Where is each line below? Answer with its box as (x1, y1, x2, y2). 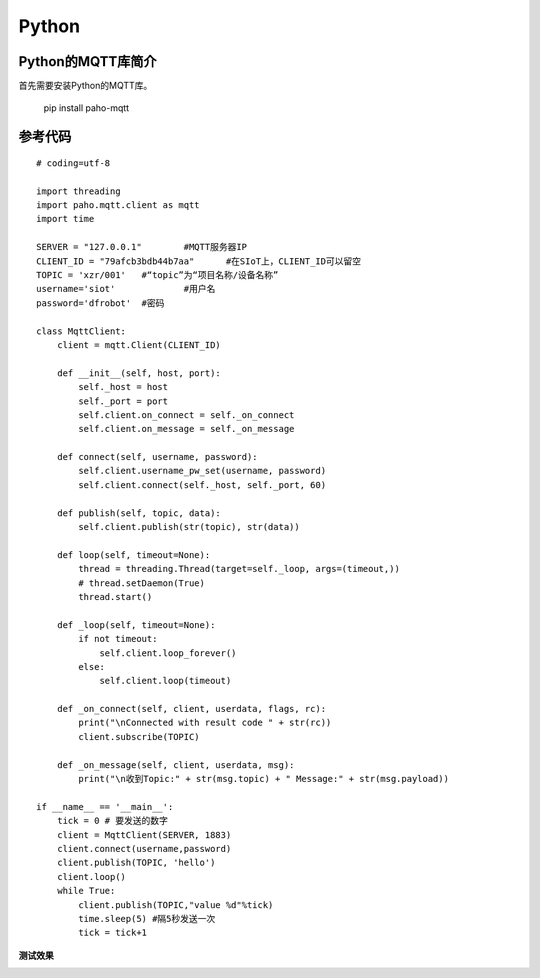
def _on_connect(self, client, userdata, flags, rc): (56, 703, 327, 715)
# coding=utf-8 (36, 157, 111, 169)
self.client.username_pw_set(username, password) (78, 465, 327, 477)
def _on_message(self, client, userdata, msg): (56, 759, 295, 770)
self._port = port (78, 395, 169, 407)
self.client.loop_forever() (99, 647, 237, 659)
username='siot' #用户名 (36, 283, 216, 295)
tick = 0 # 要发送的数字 (56, 815, 169, 827)
